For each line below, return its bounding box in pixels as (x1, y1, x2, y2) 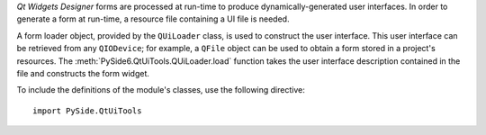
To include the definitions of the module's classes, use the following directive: (16, 85, 305, 95)
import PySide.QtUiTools (32, 105, 142, 116)
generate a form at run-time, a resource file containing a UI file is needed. (16, 13, 290, 24)
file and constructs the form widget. (16, 67, 150, 78)
